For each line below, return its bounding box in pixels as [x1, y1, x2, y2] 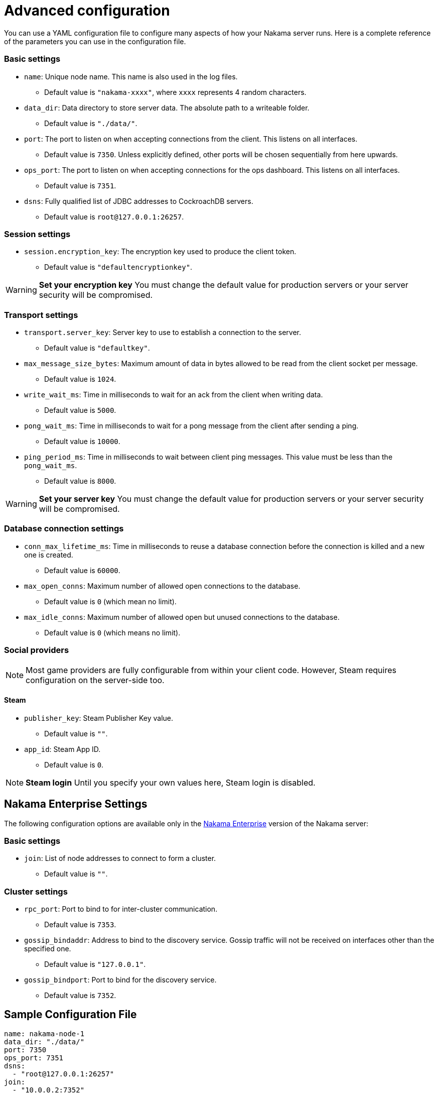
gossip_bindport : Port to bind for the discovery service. [24, 975, 217, 984]
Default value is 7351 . [44, 181, 116, 190]
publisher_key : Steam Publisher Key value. [24, 713, 174, 722]
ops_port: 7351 [4, 1053, 64, 1062]
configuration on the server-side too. [26, 675, 165, 685]
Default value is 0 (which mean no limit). [44, 597, 177, 606]
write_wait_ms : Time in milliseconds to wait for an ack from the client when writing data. [24, 390, 323, 399]
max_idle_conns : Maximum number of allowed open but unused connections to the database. [24, 612, 340, 621]
